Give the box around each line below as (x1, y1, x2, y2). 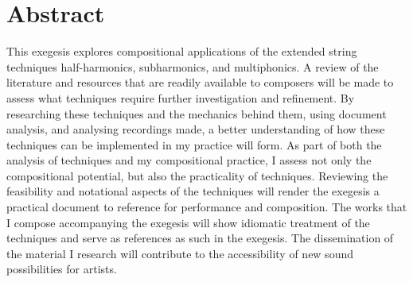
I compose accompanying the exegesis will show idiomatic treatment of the (6, 214, 370, 230)
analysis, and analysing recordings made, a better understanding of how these (6, 121, 385, 137)
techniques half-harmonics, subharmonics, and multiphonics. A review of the (6, 58, 379, 75)
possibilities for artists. (6, 261, 117, 277)
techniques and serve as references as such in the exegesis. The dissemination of (6, 230, 394, 246)
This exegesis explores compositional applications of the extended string (6, 43, 357, 60)
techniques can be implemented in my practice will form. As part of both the (6, 136, 382, 153)
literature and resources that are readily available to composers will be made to (6, 74, 394, 91)
